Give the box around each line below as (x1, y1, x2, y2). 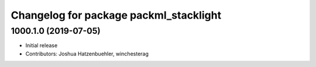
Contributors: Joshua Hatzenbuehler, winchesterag (25, 50, 149, 57)
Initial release (25, 42, 58, 49)
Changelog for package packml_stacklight (11, 9, 222, 22)
